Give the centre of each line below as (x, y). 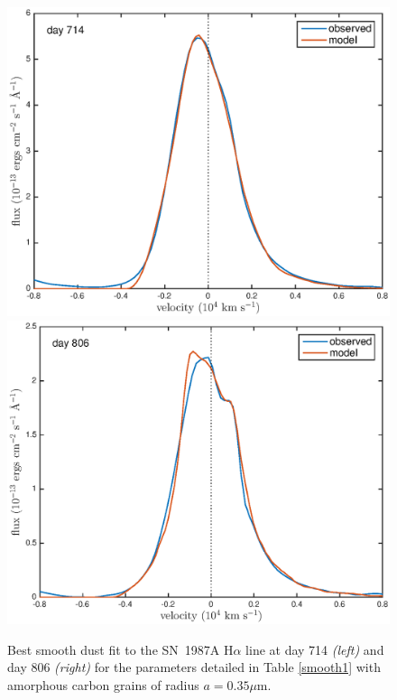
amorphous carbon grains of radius (103, 685)
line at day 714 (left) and (315, 649)
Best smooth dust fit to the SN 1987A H (120, 649)
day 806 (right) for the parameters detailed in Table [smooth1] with (194, 667)
